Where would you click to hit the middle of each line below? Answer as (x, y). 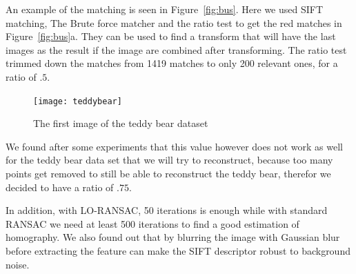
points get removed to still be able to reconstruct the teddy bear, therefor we (168, 173)
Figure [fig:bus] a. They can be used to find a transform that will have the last (171, 36)
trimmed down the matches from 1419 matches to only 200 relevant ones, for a (172, 63)
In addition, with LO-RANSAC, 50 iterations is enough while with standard (167, 210)
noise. (18, 264)
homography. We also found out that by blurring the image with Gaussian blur (173, 237)
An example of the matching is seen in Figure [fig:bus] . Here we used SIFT (165, 9)
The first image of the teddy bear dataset (121, 123)
